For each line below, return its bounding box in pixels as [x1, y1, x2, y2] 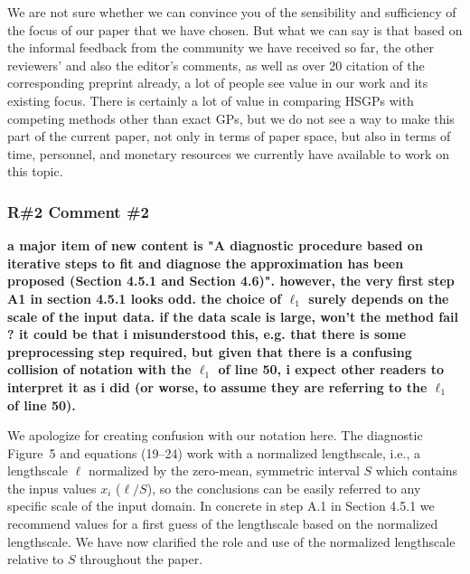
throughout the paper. [80, 550, 203, 569]
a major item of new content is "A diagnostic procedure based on [7, 236, 423, 255]
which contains [375, 461, 458, 480]
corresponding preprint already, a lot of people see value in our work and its [7, 73, 428, 92]
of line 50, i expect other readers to [218, 360, 445, 379]
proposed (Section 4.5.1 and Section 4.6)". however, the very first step [7, 271, 455, 290]
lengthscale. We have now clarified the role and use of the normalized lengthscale [7, 532, 456, 550]
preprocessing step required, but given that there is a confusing [7, 342, 412, 361]
